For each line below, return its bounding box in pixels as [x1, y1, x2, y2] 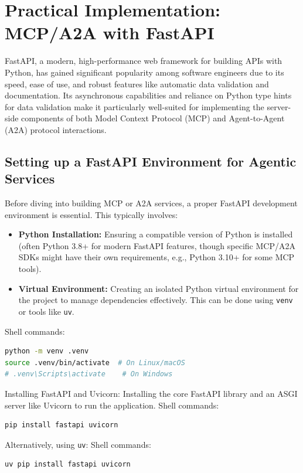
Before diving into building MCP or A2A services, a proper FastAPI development [5, 197, 298, 209]
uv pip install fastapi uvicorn [5, 460, 131, 469]
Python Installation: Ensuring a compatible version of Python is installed [18, 228, 293, 240]
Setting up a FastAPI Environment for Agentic [5, 152, 297, 170]
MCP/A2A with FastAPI [5, 21, 215, 45]
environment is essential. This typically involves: [5, 208, 178, 220]
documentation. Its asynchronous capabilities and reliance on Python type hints [5, 89, 292, 101]
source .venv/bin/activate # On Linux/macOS [5, 358, 185, 367]
